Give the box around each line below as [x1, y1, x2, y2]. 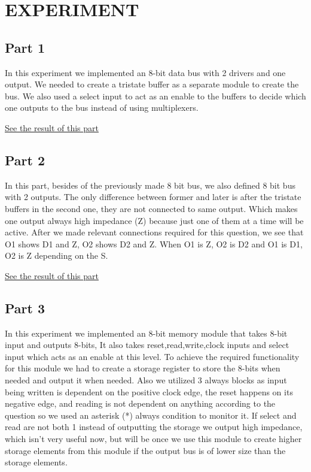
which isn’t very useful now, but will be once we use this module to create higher [5, 432, 302, 445]
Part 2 [5, 150, 45, 169]
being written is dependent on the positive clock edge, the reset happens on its [5, 385, 293, 398]
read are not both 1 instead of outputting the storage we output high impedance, [5, 420, 303, 433]
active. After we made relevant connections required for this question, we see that [5, 226, 304, 238]
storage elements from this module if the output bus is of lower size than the [5, 444, 286, 456]
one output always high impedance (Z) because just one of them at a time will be [5, 214, 304, 226]
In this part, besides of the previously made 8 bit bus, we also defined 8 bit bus [5, 178, 295, 191]
